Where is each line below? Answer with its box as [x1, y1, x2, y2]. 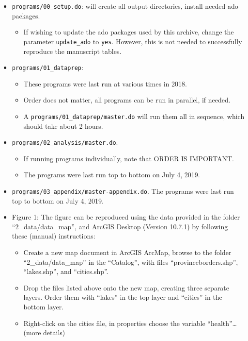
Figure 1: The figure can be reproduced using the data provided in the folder [12, 212, 240, 222]
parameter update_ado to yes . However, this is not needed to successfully [23, 36, 242, 46]
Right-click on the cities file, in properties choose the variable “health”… [23, 318, 237, 328]
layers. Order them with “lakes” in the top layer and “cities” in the [23, 292, 222, 302]
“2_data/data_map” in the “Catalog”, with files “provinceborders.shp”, [23, 256, 238, 267]
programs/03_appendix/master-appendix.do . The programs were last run [12, 186, 234, 196]
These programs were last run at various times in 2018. [23, 78, 187, 88]
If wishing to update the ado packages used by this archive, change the [23, 27, 234, 37]
